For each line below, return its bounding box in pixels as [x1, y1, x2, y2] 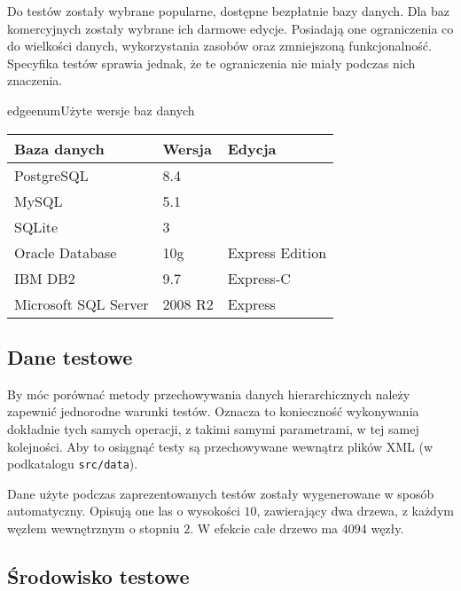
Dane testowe [7, 343, 133, 370]
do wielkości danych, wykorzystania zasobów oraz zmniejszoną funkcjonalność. [7, 36, 432, 55]
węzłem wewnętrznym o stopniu [7, 518, 180, 537]
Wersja [162, 138, 212, 159]
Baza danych [14, 138, 105, 159]
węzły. [371, 518, 404, 537]
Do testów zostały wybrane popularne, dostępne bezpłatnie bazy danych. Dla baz [7, 2, 449, 20]
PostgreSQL [14, 164, 89, 185]
